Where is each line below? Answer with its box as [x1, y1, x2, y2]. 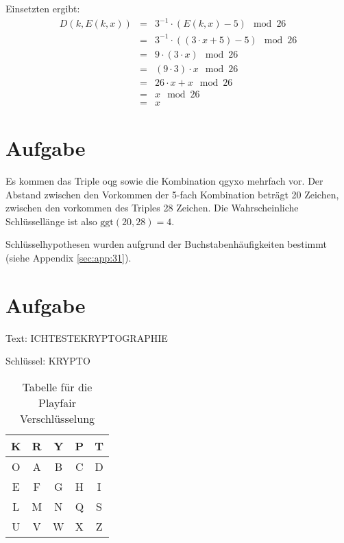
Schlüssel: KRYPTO [5, 354, 90, 368]
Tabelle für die [22, 378, 93, 395]
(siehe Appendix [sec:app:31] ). [5, 250, 132, 264]
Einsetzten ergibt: [5, 1, 80, 15]
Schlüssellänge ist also [5, 213, 97, 228]
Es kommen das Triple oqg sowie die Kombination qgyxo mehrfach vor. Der [5, 173, 323, 187]
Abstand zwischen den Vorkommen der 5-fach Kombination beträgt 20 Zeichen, [5, 187, 339, 201]
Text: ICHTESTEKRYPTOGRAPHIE [5, 330, 168, 345]
